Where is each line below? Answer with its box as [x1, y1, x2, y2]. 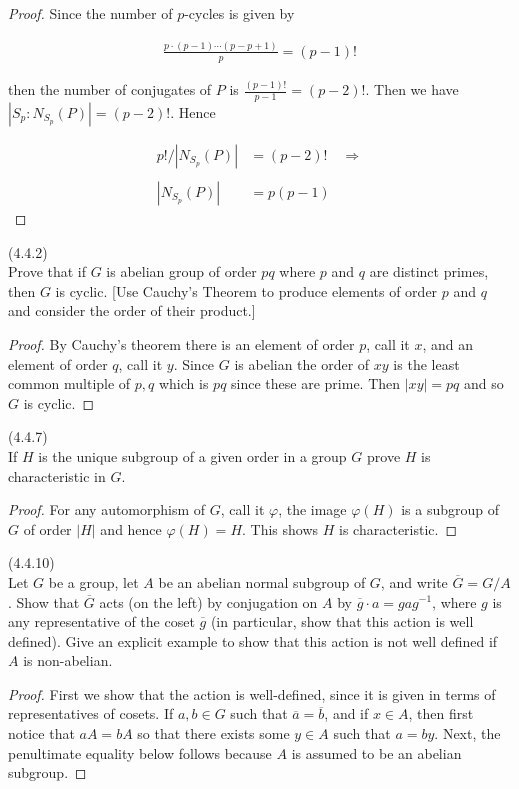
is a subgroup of [401, 499, 499, 520]
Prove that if [8, 261, 87, 282]
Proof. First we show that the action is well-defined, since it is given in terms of [8, 683, 496, 704]
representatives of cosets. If [8, 703, 174, 724]
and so [464, 373, 504, 394]
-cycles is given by [184, 3, 295, 23]
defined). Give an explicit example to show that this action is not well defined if [8, 630, 498, 651]
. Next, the [434, 723, 501, 744]
